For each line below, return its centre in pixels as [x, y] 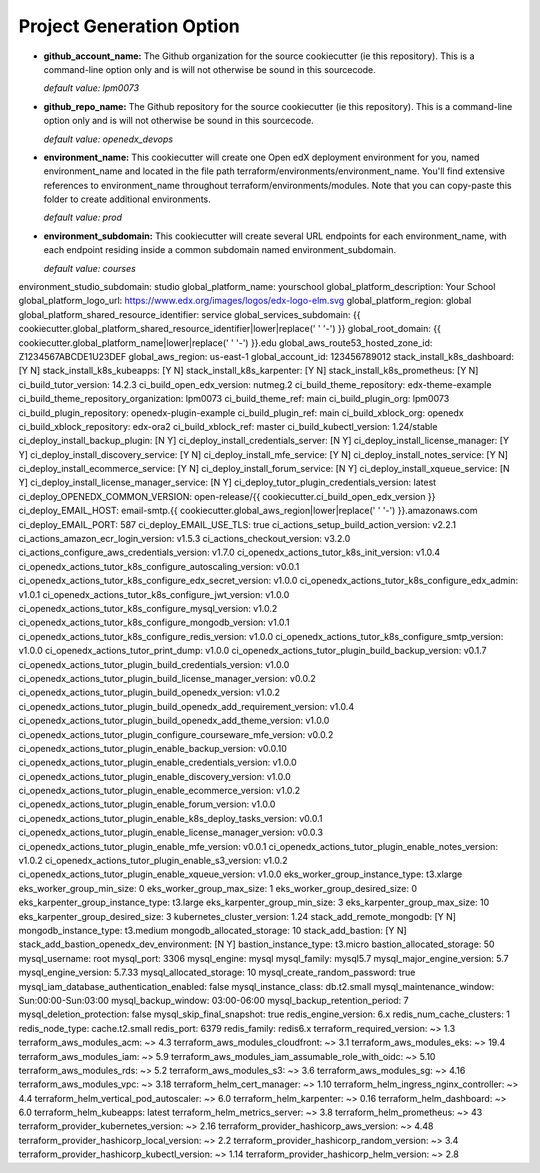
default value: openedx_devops [108, 139]
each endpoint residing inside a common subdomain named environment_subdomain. [220, 250]
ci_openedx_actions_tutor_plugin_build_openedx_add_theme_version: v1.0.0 [174, 721]
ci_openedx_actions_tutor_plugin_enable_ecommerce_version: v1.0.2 [159, 791]
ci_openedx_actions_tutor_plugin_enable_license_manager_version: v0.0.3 [171, 832]
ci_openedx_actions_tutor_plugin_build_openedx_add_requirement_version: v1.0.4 [186, 706]
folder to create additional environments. [127, 199]
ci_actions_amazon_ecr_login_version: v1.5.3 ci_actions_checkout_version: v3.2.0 [184, 539]
